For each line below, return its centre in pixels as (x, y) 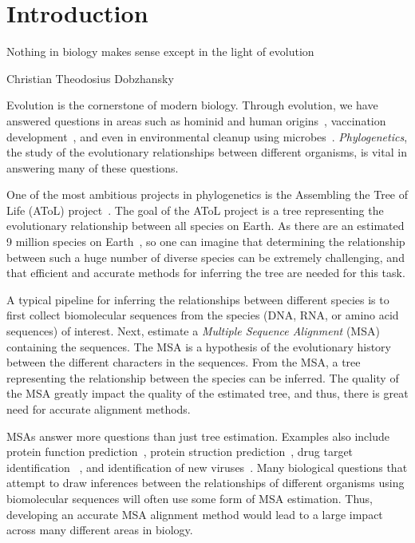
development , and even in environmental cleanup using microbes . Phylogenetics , (207, 136)
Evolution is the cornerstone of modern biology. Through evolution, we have (192, 105)
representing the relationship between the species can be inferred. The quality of (203, 377)
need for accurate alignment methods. (99, 409)
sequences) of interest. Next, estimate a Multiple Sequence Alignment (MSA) (193, 331)
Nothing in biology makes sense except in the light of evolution (160, 52)
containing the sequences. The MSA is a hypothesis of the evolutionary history (199, 346)
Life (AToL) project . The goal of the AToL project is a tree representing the (195, 210)
